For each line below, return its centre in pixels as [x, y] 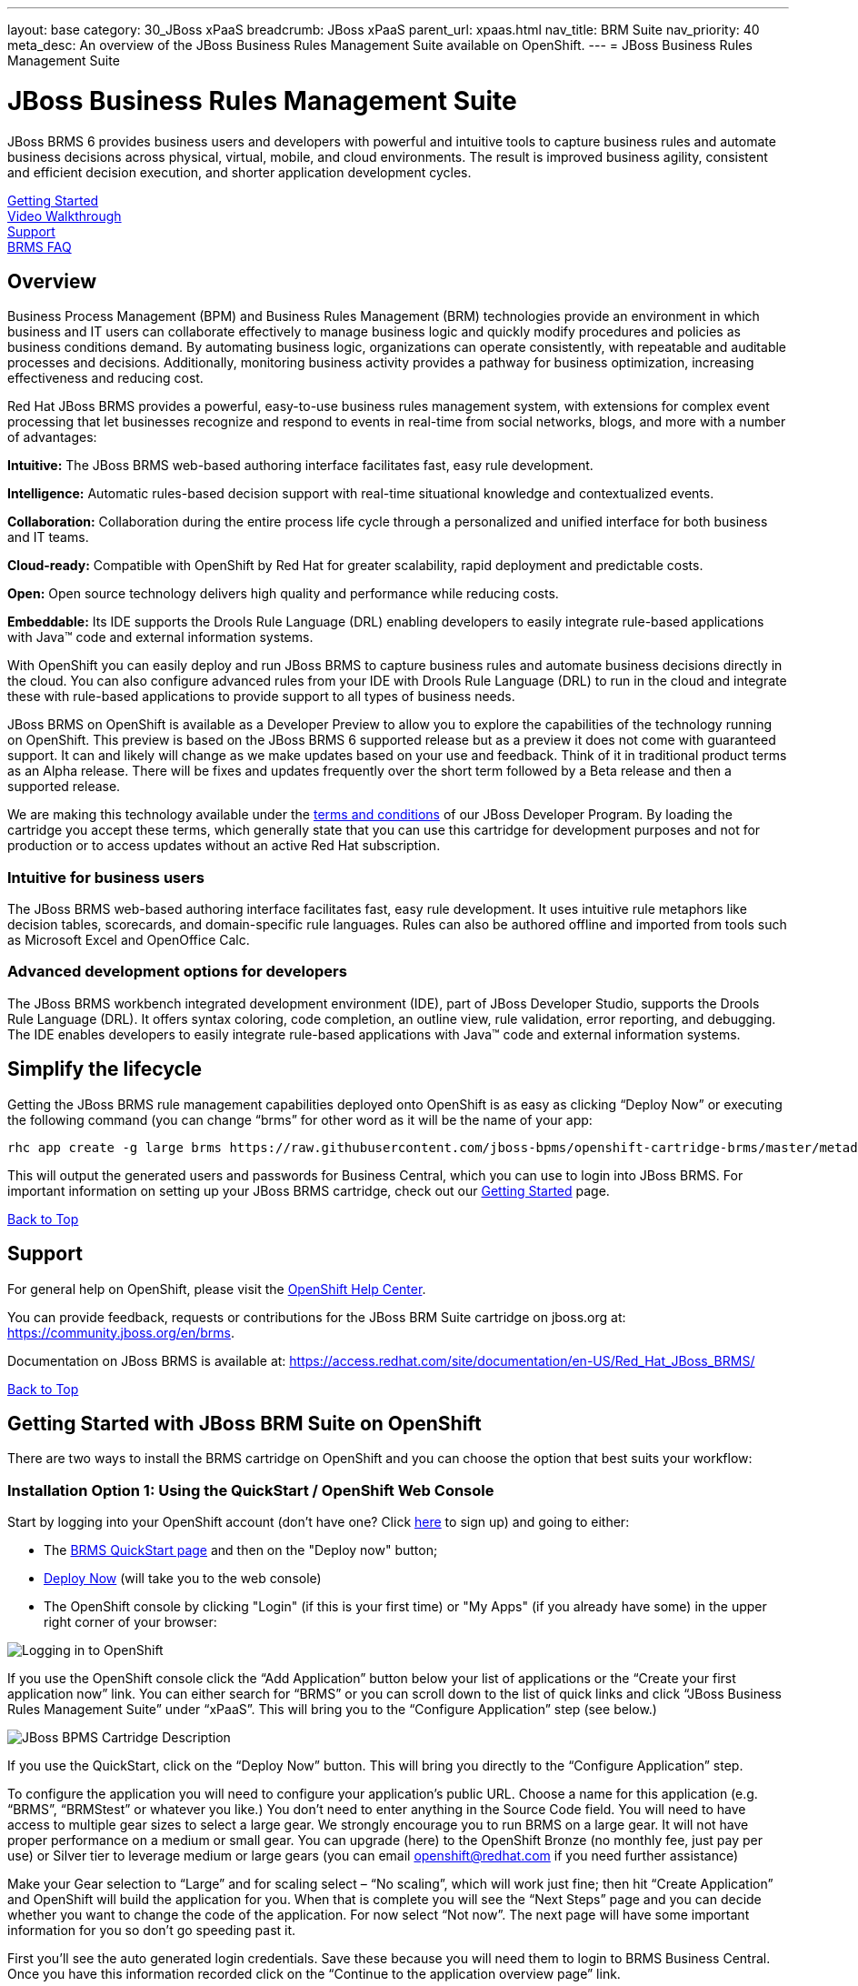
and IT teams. [48, 537]
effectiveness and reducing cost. [105, 378]
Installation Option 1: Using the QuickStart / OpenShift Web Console [251, 1490]
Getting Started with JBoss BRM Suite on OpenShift [244, 1423]
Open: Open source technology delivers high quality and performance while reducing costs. [283, 594]
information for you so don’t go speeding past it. [152, 1931]
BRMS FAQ [40, 246]
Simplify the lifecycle [105, 1069]
